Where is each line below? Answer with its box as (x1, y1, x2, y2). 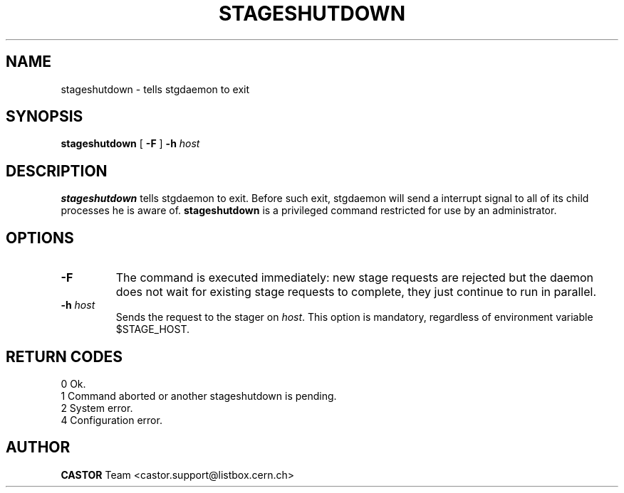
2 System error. (61, 401, 133, 414)
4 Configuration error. (61, 413, 162, 426)
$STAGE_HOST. (115, 323, 190, 336)
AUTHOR (6, 438, 71, 457)
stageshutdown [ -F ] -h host (61, 137, 200, 150)
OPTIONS (6, 228, 74, 247)
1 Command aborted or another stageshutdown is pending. (61, 389, 337, 402)
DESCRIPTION (6, 161, 108, 180)
